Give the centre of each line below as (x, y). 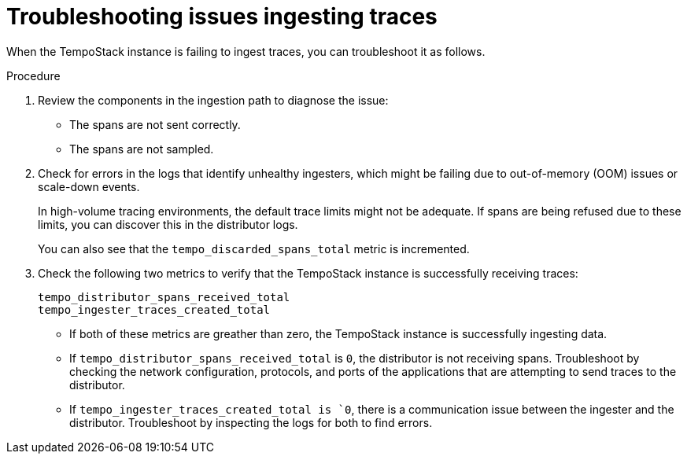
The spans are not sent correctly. (155, 124)
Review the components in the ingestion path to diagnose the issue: (213, 100)
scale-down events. (89, 186)
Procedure (33, 75)
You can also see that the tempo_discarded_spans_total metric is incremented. (254, 248)
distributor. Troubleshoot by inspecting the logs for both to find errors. (251, 422)
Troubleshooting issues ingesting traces (222, 17)
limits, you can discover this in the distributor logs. (168, 224)
